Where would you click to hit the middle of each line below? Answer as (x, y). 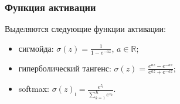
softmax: (34, 89)
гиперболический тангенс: (65, 68)
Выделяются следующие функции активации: (85, 29)
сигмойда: (36, 48)
